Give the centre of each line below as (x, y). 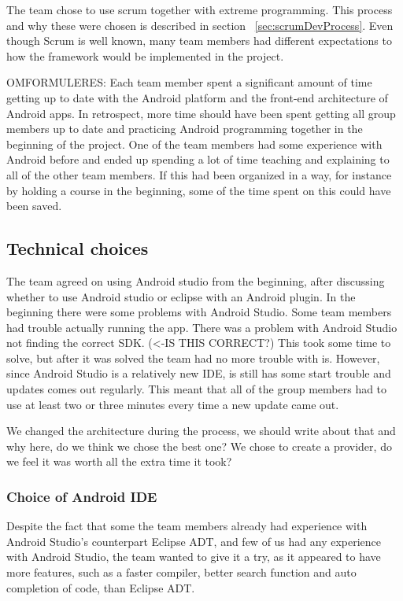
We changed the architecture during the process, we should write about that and (201, 431)
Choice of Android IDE (82, 496)
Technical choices (78, 248)
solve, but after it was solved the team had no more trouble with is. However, (193, 358)
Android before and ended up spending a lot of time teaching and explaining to (198, 159)
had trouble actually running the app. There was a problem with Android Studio (202, 327)
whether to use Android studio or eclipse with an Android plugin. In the (181, 296)
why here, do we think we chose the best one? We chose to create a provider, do (199, 446)
